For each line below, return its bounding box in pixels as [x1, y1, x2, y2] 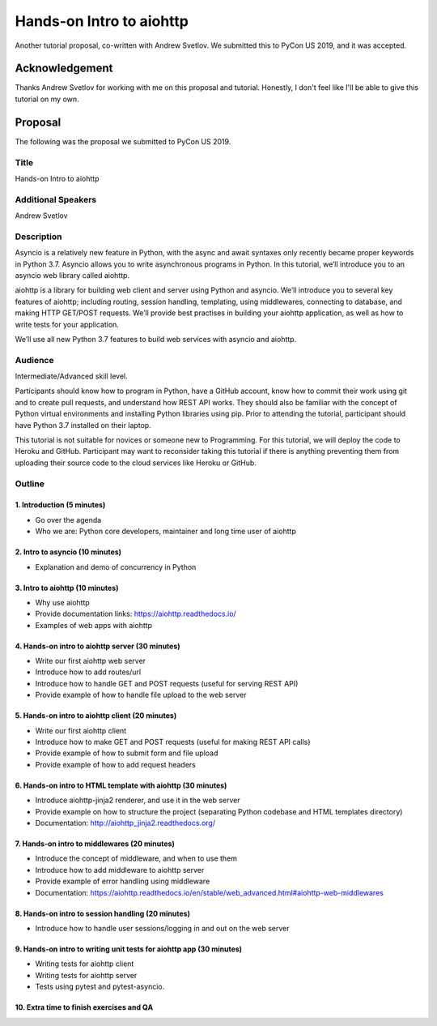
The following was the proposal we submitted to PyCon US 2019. [15, 136, 231, 146]
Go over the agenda [35, 515, 102, 524]
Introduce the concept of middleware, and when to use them [35, 853, 238, 863]
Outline [15, 478, 45, 489]
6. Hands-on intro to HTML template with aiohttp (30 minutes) [15, 780, 227, 790]
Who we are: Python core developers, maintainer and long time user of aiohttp [35, 527, 297, 537]
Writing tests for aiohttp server [35, 970, 138, 980]
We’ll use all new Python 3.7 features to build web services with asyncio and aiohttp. [15, 334, 297, 344]
